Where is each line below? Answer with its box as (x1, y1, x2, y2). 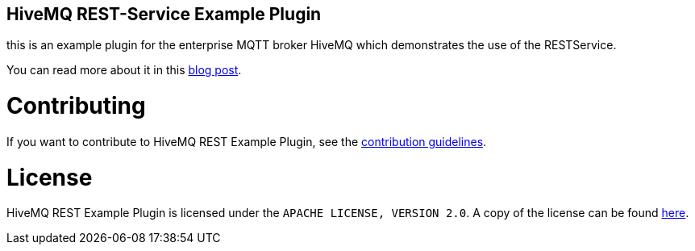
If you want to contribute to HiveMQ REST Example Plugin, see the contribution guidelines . (6, 134, 487, 149)
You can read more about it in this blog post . (6, 63, 242, 77)
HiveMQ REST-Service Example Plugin (6, 4, 322, 24)
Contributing (6, 92, 146, 120)
